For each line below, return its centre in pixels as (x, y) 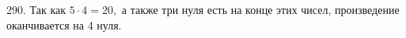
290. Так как (36, 9)
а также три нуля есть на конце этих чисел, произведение (260, 9)
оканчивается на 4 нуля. (64, 24)
